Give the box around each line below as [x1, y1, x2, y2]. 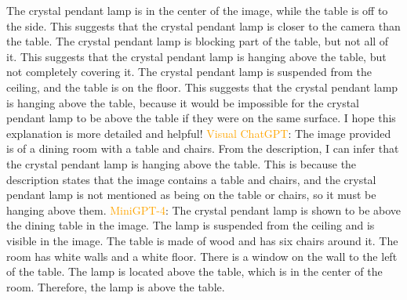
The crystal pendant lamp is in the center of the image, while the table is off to [6, 2, 388, 18]
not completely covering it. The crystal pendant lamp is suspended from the [6, 63, 372, 80]
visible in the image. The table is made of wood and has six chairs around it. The [6, 232, 398, 248]
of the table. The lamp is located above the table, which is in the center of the [6, 263, 383, 280]
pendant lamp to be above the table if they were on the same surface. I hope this [6, 110, 396, 126]
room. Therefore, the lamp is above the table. [6, 278, 225, 295]
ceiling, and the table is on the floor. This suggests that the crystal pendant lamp [6, 78, 398, 95]
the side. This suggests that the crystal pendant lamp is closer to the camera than [6, 17, 401, 34]
